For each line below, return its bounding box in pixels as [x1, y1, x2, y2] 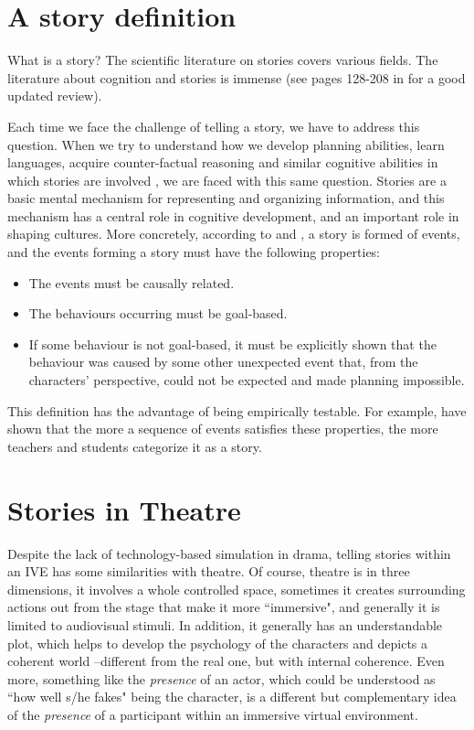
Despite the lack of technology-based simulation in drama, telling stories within [7, 543, 451, 563]
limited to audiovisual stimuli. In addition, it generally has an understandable [7, 615, 443, 634]
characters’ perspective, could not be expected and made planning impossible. [28, 370, 465, 390]
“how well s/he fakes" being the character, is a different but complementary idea [7, 687, 457, 706]
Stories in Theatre [7, 490, 241, 528]
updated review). [7, 86, 102, 105]
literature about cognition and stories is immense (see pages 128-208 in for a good [7, 68, 466, 87]
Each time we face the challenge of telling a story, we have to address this [7, 116, 420, 135]
